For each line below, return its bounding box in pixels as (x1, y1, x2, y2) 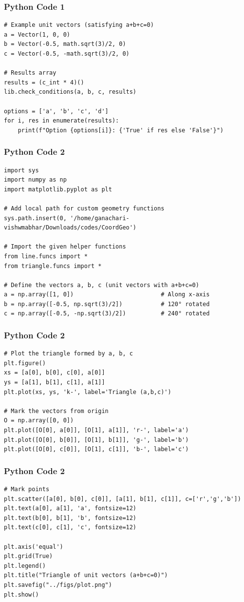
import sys (4, 166, 39, 174)
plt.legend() (4, 562, 46, 569)
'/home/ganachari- (70, 214, 130, 222)
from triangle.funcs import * (4, 262, 102, 270)
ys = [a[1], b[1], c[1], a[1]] (4, 379, 105, 386)
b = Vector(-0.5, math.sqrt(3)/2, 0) (4, 41, 126, 48)
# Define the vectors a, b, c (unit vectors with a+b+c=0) (4, 281, 199, 289)
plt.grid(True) (4, 553, 53, 560)
